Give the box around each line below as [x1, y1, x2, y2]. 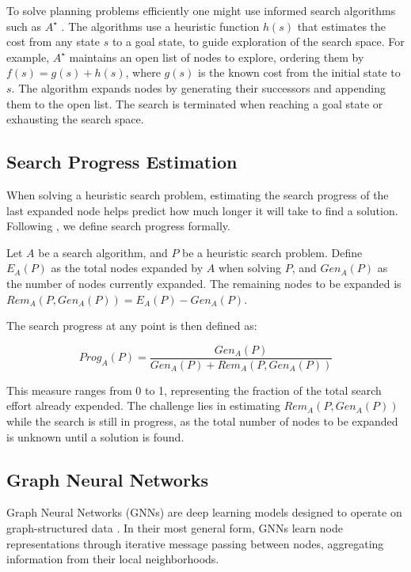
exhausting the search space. [6, 111, 144, 127]
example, [6, 48, 50, 65]
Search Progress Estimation [6, 150, 238, 174]
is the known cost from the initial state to [197, 64, 401, 81]
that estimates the [297, 17, 386, 34]
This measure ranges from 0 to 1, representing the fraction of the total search [6, 381, 382, 398]
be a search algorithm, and [38, 244, 168, 260]
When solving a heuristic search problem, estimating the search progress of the [6, 186, 389, 203]
